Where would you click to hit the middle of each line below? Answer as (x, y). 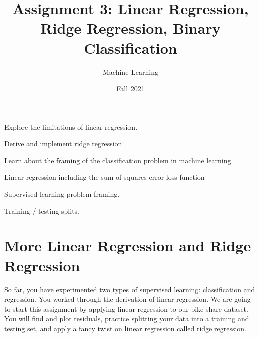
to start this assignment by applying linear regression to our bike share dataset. (126, 309)
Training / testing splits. (42, 211)
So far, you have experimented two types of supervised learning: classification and (130, 289)
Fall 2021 (131, 89)
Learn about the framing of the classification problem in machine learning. (119, 160)
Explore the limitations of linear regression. (71, 126)
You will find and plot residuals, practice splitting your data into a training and (127, 319)
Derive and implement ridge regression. (64, 143)
